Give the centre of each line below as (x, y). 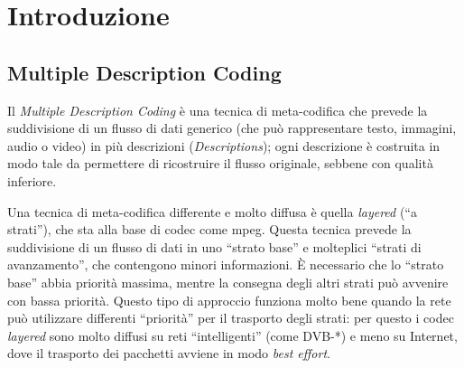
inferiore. (32, 180)
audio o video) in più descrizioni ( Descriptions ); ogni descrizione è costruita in (224, 145)
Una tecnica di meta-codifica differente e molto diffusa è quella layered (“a (212, 211)
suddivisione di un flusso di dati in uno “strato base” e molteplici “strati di (214, 246)
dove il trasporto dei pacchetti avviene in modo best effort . (169, 353)
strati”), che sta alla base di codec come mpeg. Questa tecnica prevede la (209, 229)
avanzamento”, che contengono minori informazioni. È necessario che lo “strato (226, 264)
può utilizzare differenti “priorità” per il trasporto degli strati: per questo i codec (231, 318)
